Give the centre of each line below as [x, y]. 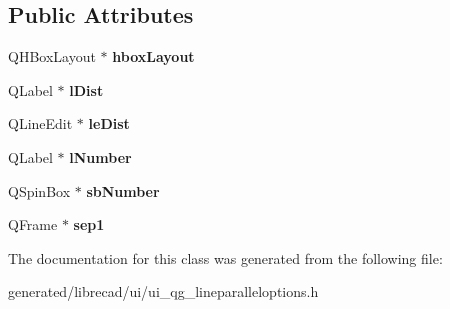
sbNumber [123, 190]
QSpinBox [39, 190]
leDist [109, 123]
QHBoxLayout [52, 56]
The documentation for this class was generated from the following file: [225, 257]
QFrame [33, 224]
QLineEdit [40, 123]
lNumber [100, 156]
